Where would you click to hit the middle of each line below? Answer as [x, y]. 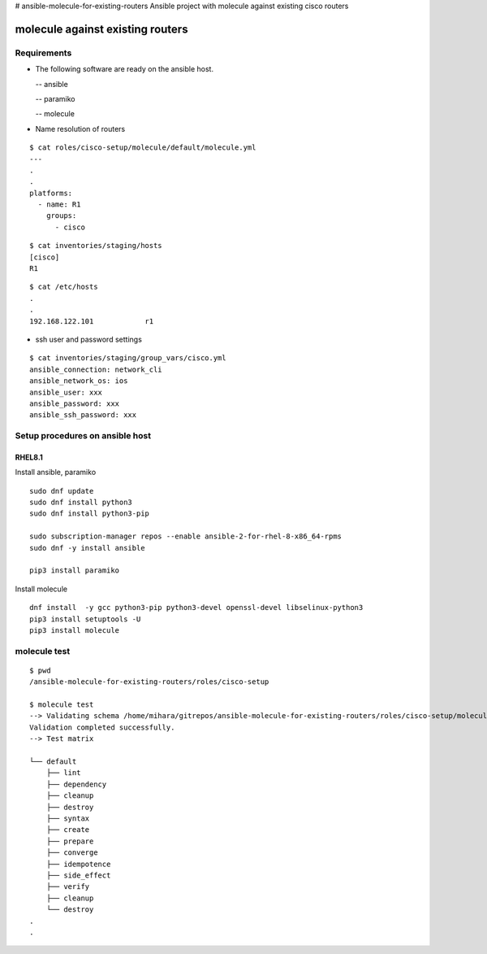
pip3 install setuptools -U [85, 619]
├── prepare [70, 841]
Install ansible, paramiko [56, 473]
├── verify [68, 887]
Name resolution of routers [80, 129]
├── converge [72, 853]
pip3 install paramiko [75, 571]
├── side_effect [78, 875]
